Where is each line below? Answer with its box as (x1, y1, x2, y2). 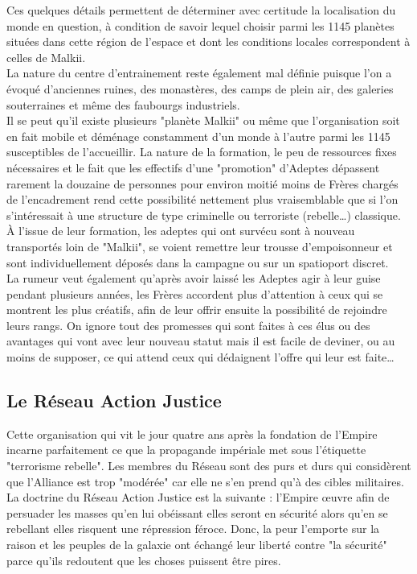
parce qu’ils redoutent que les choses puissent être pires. (6, 551, 281, 568)
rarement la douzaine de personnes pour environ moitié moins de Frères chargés (6, 175, 399, 192)
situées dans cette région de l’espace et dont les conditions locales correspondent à (6, 33, 411, 50)
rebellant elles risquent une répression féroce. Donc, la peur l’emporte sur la (6, 520, 380, 537)
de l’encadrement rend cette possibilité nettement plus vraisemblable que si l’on (6, 191, 399, 208)
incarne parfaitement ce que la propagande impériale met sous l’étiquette (6, 441, 366, 458)
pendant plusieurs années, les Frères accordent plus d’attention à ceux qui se (6, 285, 383, 302)
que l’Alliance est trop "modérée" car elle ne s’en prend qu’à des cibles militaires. (6, 473, 404, 489)
